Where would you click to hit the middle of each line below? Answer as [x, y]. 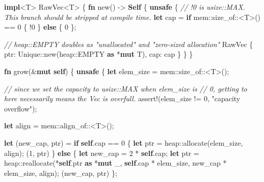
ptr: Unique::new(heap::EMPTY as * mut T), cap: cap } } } [99, 54]
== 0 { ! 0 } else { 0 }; [40, 27]
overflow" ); [21, 108]
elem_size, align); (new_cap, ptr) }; [61, 173]
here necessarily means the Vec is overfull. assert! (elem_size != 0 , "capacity [122, 98]
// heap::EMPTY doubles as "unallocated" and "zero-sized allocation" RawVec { [129, 44]
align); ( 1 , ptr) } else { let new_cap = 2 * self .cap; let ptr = [102, 153]
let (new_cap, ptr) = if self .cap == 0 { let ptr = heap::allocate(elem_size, [124, 142]
